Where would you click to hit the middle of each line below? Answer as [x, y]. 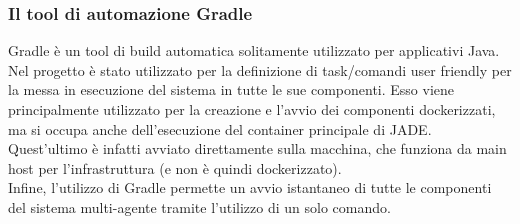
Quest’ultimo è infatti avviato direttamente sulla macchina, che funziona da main [257, 148]
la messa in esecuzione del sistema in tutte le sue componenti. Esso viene [231, 89]
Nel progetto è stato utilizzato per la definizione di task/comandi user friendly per [260, 69]
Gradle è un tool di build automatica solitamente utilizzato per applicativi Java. [254, 50]
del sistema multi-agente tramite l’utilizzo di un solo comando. [199, 206]
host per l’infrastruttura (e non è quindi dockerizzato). [175, 167]
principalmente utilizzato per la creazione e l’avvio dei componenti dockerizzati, [252, 109]
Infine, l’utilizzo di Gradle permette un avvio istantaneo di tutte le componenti [250, 187]
